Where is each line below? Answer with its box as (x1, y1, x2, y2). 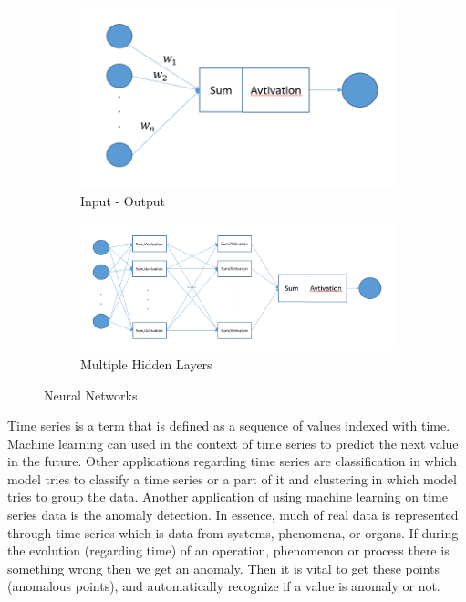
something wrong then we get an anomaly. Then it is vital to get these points (7, 558, 440, 577)
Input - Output (80, 191, 165, 210)
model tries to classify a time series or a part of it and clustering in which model (7, 469, 457, 488)
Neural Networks (44, 385, 138, 404)
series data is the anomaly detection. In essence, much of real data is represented (7, 505, 459, 524)
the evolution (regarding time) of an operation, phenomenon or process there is (7, 541, 450, 560)
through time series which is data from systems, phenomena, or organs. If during (7, 523, 459, 542)
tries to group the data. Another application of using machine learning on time (7, 487, 448, 506)
